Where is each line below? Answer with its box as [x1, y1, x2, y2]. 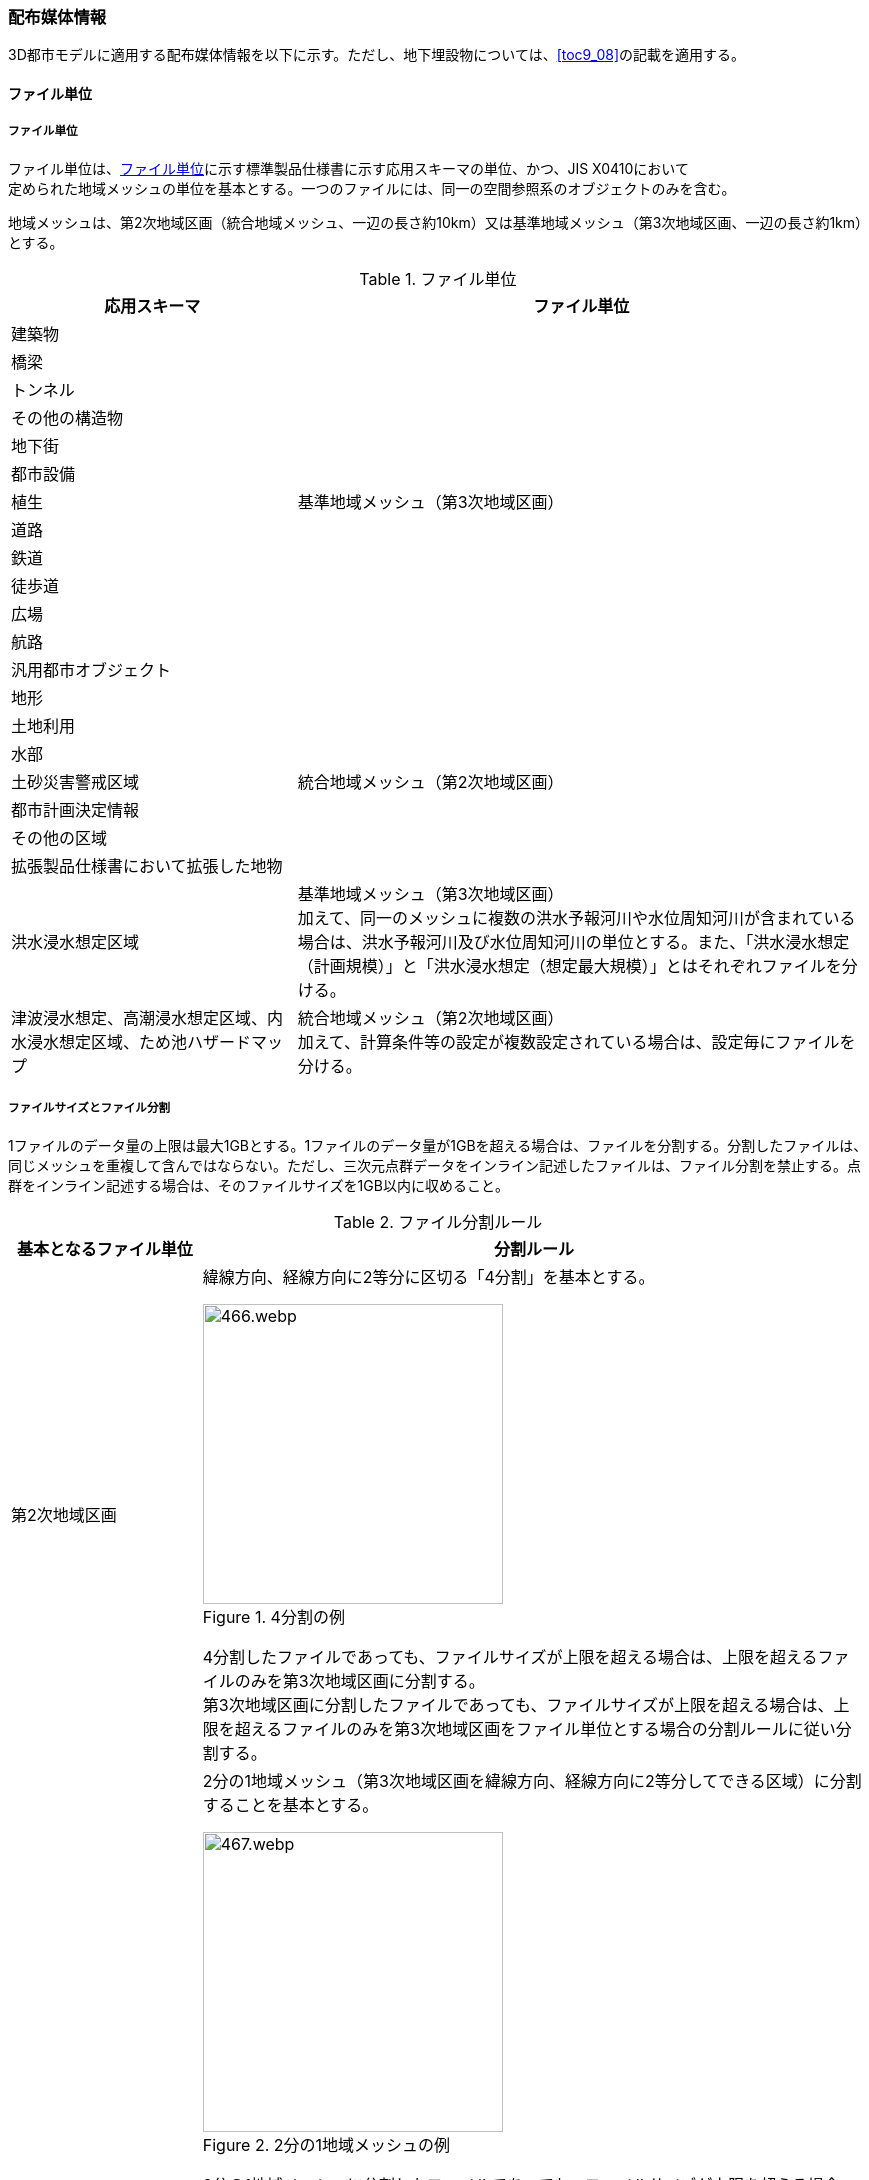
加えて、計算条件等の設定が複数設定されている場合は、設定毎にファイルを [297, 1031, 856, 1052]
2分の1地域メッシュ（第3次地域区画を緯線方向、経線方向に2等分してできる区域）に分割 [202, 1770, 862, 1791]
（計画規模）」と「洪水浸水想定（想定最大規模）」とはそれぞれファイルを [297, 955, 842, 976]
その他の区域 [11, 827, 108, 848]
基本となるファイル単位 [17, 1238, 193, 1259]
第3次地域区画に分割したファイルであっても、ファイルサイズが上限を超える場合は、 [202, 1694, 834, 1715]
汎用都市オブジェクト [11, 659, 172, 680]
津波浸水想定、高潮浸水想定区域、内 [11, 1007, 284, 1028]
